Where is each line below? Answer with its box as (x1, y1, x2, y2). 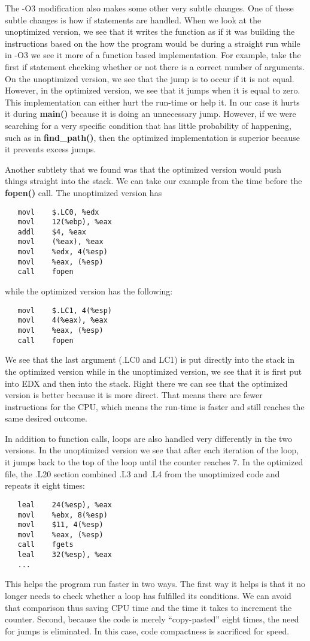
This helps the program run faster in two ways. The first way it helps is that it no (5, 577, 305, 590)
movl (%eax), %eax (17, 237, 104, 246)
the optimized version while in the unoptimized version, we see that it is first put (5, 365, 302, 377)
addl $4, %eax (17, 227, 87, 236)
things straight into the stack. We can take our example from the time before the (5, 174, 302, 187)
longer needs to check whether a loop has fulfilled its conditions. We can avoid (5, 589, 291, 602)
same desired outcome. (5, 412, 87, 425)
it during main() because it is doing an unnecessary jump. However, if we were (5, 107, 296, 120)
